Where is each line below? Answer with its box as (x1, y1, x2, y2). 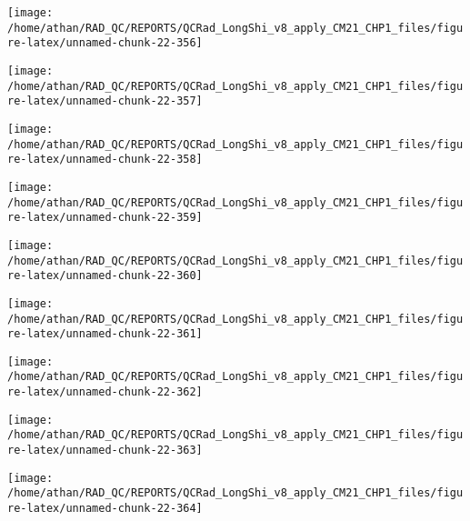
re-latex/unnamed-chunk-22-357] (7, 95, 203, 108)
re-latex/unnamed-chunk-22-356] (7, 36, 203, 50)
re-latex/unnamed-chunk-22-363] (7, 444, 203, 457)
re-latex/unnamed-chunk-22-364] (7, 502, 203, 516)
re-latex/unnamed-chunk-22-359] (7, 211, 203, 225)
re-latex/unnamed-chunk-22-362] (7, 386, 203, 399)
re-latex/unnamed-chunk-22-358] (7, 153, 203, 166)
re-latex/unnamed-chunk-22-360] (7, 269, 203, 283)
